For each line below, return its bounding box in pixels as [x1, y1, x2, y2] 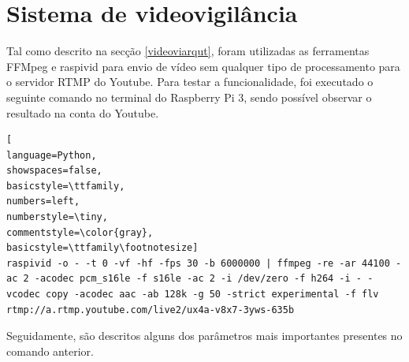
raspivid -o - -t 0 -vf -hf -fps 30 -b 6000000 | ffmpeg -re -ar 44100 [6, 257, 390, 269]
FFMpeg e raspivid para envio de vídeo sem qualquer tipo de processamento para [6, 58, 400, 74]
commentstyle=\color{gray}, [6, 226, 154, 238]
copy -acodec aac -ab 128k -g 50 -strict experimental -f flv [46, 289, 379, 300]
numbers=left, [6, 196, 80, 207]
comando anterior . [6, 342, 94, 359]
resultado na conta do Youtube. [6, 104, 159, 121]
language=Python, [6, 149, 97, 161]
